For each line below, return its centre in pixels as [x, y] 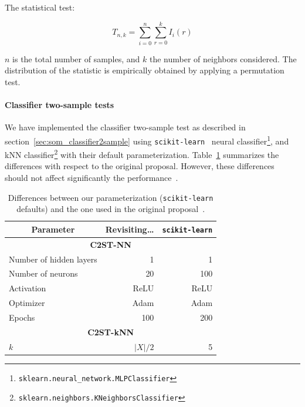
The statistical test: [40, 7]
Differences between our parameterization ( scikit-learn [111, 197]
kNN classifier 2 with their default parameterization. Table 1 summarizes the [142, 154]
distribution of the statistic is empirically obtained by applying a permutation [145, 70]
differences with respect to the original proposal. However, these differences [140, 166]
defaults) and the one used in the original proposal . [111, 209]
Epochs [22, 317]
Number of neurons [43, 273]
